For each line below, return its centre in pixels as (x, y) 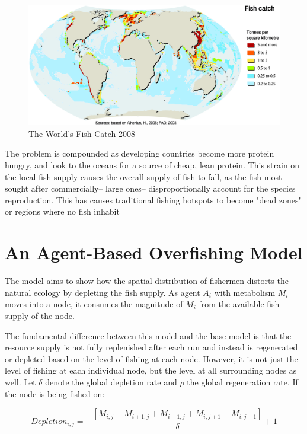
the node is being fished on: (55, 393)
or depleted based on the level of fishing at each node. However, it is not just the (151, 358)
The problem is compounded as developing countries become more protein (140, 153)
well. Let (20, 382)
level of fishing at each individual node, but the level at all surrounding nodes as (151, 370)
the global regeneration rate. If (242, 382)
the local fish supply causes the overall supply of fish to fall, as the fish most (143, 176)
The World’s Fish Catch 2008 (82, 133)
